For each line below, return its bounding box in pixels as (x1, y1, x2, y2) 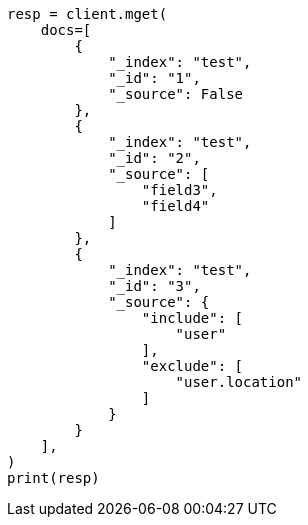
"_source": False (108, 86, 244, 102)
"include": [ (141, 310, 244, 326)
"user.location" (175, 374, 303, 390)
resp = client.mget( (7, 6, 168, 22)
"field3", (141, 182, 218, 198)
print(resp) (7, 470, 100, 486)
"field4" (141, 198, 210, 214)
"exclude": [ (141, 358, 244, 374)
